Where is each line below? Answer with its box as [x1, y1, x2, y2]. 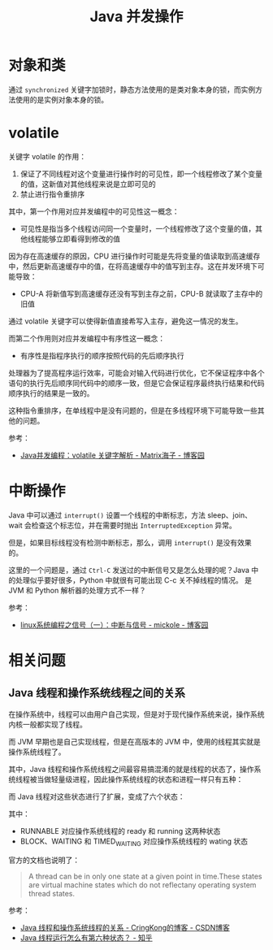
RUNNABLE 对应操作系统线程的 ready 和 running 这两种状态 [19, 826, 221, 835]
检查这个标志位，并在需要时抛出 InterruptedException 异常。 [31, 520, 237, 530]
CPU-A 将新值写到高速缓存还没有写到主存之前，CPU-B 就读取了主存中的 [19, 288, 263, 298]
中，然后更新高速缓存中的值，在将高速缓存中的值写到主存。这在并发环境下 [8, 261, 258, 271]
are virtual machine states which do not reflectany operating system [28, 879, 257, 890]
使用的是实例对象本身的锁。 [15, 94, 108, 104]
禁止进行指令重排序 [19, 189, 85, 199]
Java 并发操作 [89, 7, 184, 26]
